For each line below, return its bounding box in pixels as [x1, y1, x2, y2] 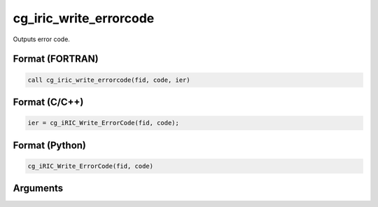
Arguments [13, 183, 64, 194]
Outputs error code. [13, 35, 70, 43]
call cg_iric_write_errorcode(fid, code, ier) [27, 76, 190, 84]
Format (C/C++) [13, 96, 84, 108]
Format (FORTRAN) [13, 53, 99, 65]
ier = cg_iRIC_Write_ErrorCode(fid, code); [27, 119, 180, 127]
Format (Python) [13, 139, 87, 151]
